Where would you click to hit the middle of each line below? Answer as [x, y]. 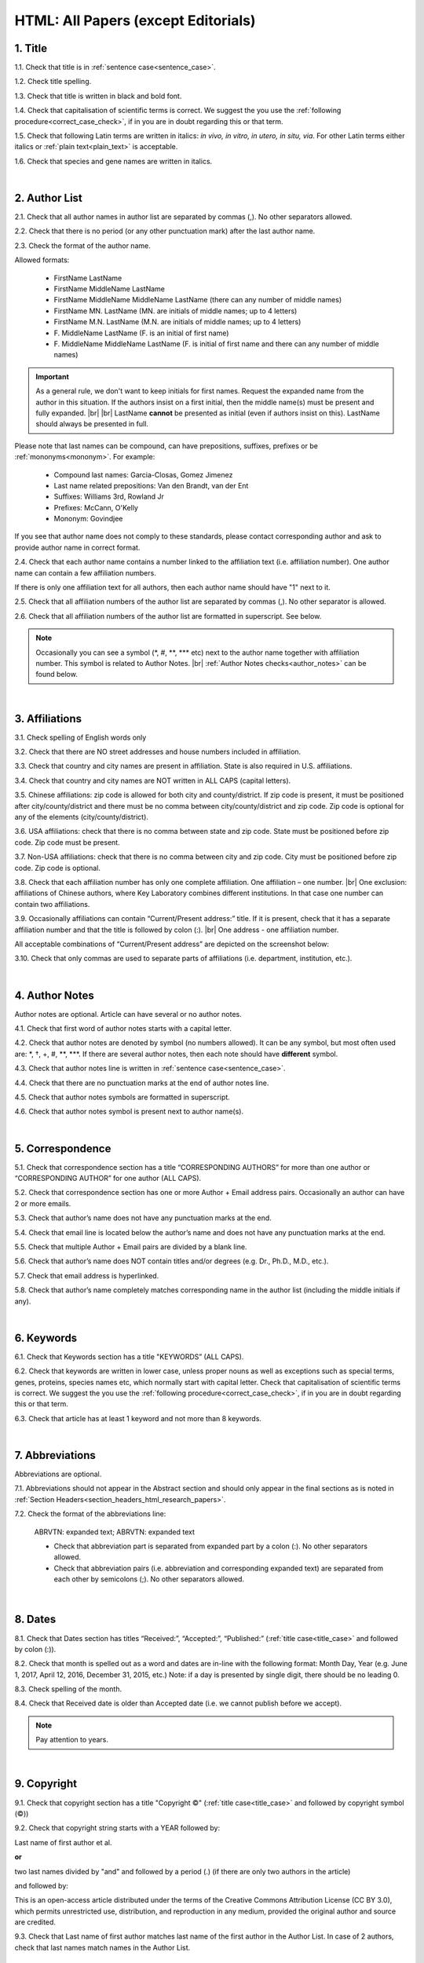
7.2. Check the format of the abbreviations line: [90, 1514]
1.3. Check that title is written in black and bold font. [98, 96]
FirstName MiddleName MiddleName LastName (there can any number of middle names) [198, 300]
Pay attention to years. [72, 1740]
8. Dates [35, 1619]
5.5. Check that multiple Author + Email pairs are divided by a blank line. [131, 1247]
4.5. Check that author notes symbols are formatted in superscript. [122, 1097]
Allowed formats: [42, 260]
